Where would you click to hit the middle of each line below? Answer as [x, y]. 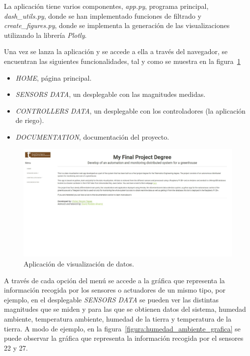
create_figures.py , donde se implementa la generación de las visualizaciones [117, 25]
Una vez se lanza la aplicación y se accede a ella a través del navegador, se [116, 51]
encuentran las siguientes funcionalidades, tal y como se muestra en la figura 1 [122, 61]
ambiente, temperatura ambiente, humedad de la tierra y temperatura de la [118, 318]
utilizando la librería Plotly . [45, 35]
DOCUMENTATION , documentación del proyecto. [92, 136]
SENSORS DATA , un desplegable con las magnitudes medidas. [111, 94]
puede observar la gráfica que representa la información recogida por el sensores [124, 338]
